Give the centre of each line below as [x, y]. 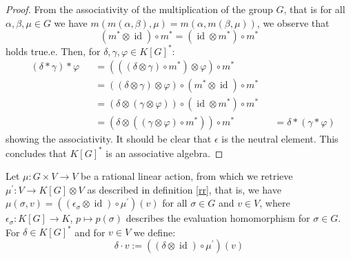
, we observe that [293, 22]
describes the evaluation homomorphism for [218, 218]
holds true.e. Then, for [53, 51]
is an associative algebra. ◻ [164, 153]
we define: [154, 232]
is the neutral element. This [280, 139]
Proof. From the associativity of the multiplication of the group [139, 9]
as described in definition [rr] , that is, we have [184, 189]
